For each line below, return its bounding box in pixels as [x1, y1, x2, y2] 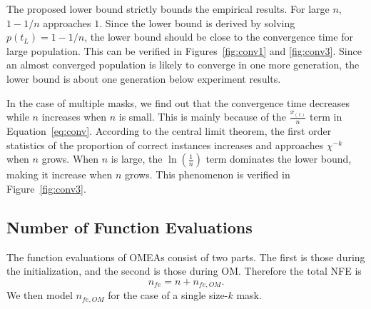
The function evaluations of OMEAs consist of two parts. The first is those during [6, 249, 365, 264]
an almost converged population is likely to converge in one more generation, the [6, 57, 360, 72]
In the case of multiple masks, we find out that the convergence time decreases [6, 95, 350, 110]
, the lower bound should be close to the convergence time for [84, 29, 353, 44]
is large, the [111, 151, 163, 166]
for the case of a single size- [108, 288, 228, 303]
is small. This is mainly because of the [118, 109, 286, 124]
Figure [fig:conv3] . [6, 181, 86, 196]
